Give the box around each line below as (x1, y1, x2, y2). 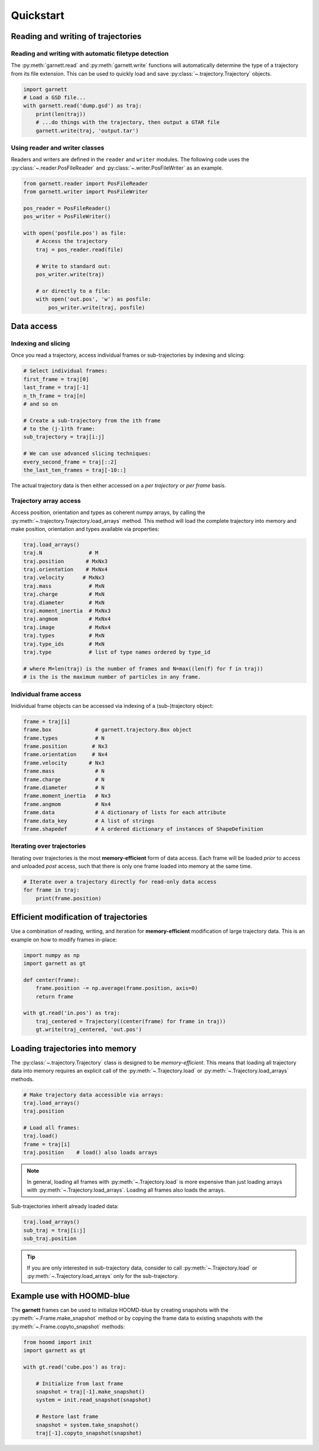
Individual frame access (11, 690, 82, 698)
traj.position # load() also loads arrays (23, 1149, 158, 1156)
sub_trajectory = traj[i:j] (23, 434, 105, 440)
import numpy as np (23, 952, 80, 958)
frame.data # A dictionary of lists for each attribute (23, 809, 226, 816)
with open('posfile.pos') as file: (23, 230, 126, 236)
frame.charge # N (23, 776, 105, 783)
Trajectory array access (11, 496, 81, 505)
